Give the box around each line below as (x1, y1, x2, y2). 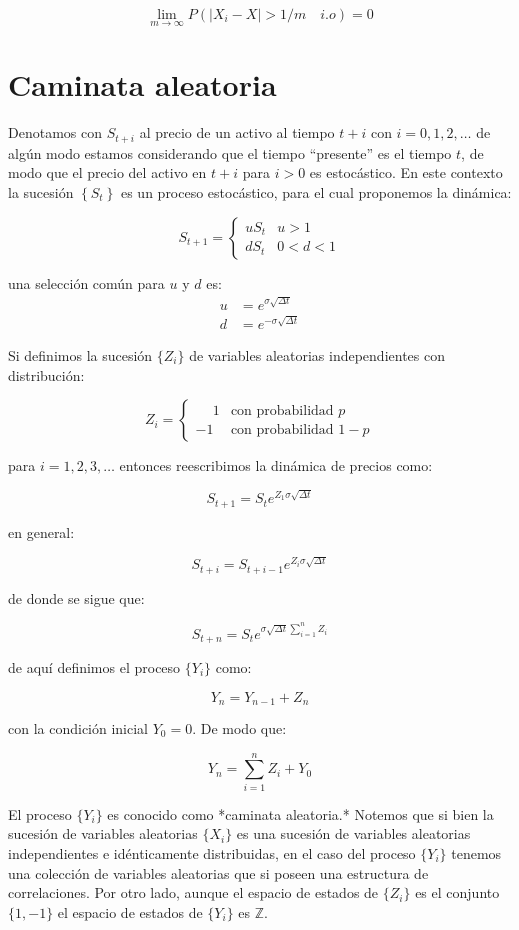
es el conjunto (415, 882, 500, 903)
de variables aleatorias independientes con (189, 344, 445, 365)
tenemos (451, 842, 502, 863)
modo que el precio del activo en (8, 162, 207, 183)
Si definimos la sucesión (8, 344, 153, 365)
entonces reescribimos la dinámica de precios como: (119, 455, 433, 476)
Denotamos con (8, 122, 102, 143)
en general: (8, 521, 75, 542)
